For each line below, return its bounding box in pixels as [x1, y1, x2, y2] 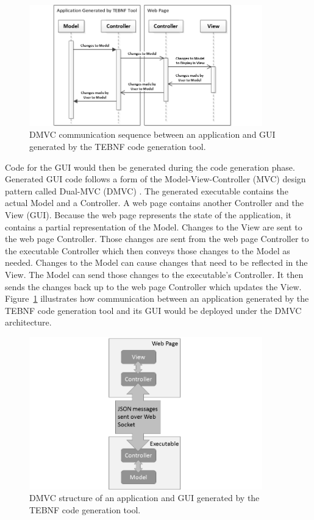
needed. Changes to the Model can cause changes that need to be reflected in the [5, 256, 308, 269]
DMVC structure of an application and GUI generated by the [29, 491, 260, 504]
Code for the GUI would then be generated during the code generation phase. [5, 160, 295, 173]
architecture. [5, 316, 52, 329]
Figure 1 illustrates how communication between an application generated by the [5, 292, 309, 305]
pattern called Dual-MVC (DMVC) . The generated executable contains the [5, 184, 288, 197]
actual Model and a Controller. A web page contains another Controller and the [5, 196, 304, 209]
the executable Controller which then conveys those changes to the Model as [5, 244, 290, 257]
